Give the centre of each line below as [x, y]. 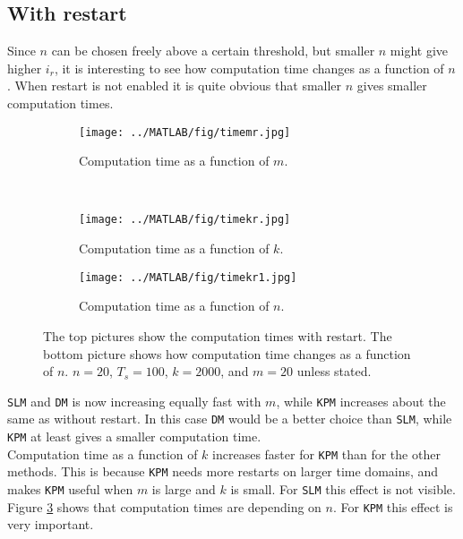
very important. [51, 524]
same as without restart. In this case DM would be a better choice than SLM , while [230, 419]
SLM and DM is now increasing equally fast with [134, 401]
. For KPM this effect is [393, 506]
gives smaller [392, 86]
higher [25, 68]
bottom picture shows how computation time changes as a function [227, 353]
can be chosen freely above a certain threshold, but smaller [213, 51]
